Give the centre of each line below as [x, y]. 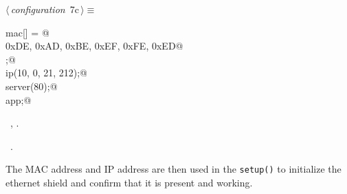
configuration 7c [45, 9]
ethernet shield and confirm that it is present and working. [129, 182]
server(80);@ [32, 86]
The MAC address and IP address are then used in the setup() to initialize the [173, 169]
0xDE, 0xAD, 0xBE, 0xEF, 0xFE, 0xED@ [94, 46]
